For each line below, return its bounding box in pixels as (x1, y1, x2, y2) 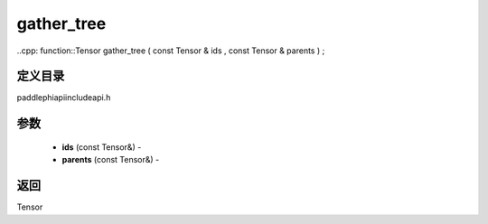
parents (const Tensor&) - (61, 154, 160, 165)
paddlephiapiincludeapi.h (16, 92, 111, 103)
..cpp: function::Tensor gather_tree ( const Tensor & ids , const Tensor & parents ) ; (16, 45, 325, 56)
